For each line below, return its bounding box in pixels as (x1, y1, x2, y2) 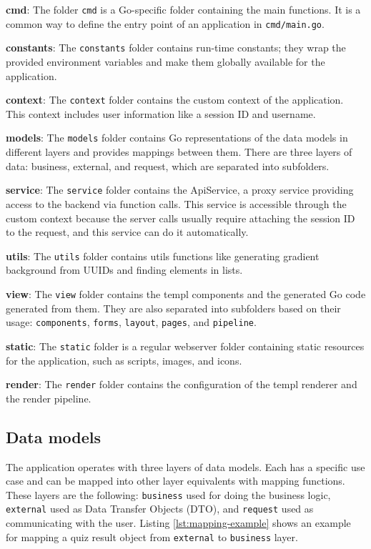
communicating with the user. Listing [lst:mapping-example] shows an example (6, 515, 351, 530)
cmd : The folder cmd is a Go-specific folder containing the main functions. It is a (6, 2, 361, 16)
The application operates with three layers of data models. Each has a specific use (6, 459, 365, 474)
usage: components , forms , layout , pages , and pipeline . (6, 315, 257, 330)
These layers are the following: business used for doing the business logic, (6, 487, 331, 502)
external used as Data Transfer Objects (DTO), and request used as (6, 501, 314, 516)
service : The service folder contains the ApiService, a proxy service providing (6, 182, 354, 197)
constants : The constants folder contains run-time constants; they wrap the (6, 40, 346, 55)
